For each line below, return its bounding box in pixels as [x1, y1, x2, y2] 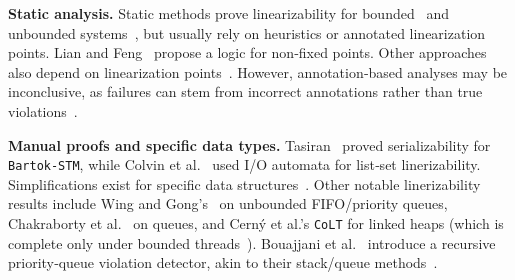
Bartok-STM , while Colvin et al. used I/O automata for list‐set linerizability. [8, 154, 481, 175]
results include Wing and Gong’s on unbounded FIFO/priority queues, [8, 193, 448, 214]
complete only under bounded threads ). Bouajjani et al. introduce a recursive [8, 232, 496, 253]
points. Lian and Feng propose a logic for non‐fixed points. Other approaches [8, 42, 487, 63]
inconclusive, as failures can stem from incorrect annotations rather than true [8, 81, 483, 102]
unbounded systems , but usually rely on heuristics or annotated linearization [8, 22, 486, 43]
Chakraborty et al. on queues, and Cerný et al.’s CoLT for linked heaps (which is [8, 213, 504, 233]
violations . [8, 100, 78, 121]
